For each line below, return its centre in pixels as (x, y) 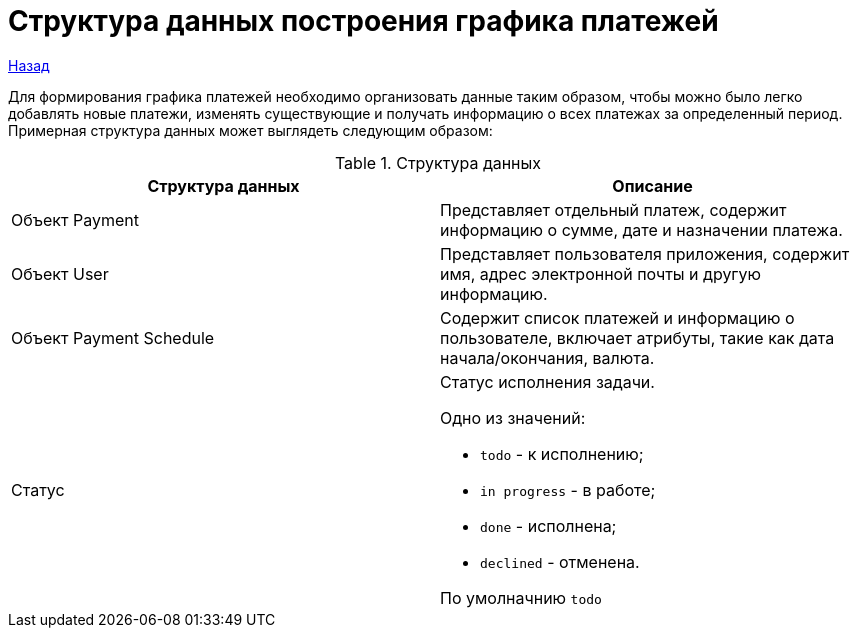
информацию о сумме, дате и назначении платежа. (641, 229)
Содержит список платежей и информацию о (617, 317)
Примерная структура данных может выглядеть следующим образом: (250, 130)
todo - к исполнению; (562, 453)
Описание (652, 185)
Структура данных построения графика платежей (363, 21)
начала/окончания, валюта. (547, 357)
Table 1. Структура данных (438, 162)
